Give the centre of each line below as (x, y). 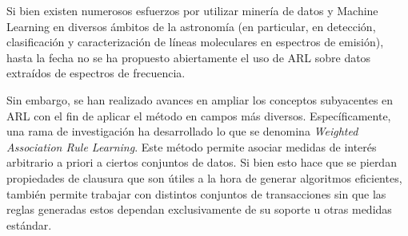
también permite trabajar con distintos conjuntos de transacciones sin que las (196, 193)
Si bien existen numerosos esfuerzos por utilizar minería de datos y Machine (192, 10)
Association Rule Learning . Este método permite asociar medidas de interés (192, 146)
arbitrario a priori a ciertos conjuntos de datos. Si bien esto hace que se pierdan (202, 162)
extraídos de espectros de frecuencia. (96, 73)
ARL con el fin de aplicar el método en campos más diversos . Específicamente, (199, 115)
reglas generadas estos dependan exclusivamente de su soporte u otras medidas (199, 209)
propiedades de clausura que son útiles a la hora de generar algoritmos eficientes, (204, 177)
